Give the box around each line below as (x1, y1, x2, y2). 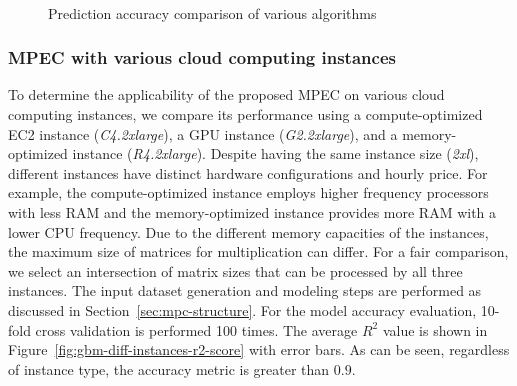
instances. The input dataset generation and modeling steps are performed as (8, 280, 482, 301)
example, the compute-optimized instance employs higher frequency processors (8, 182, 489, 203)
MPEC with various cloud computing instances (8, 45, 396, 70)
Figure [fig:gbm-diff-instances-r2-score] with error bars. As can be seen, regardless (8, 339, 510, 360)
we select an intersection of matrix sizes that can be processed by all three (8, 260, 463, 281)
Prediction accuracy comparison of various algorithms (48, 2, 377, 23)
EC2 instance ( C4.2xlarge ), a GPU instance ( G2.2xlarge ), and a (8, 123, 398, 144)
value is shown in (382, 319, 488, 340)
